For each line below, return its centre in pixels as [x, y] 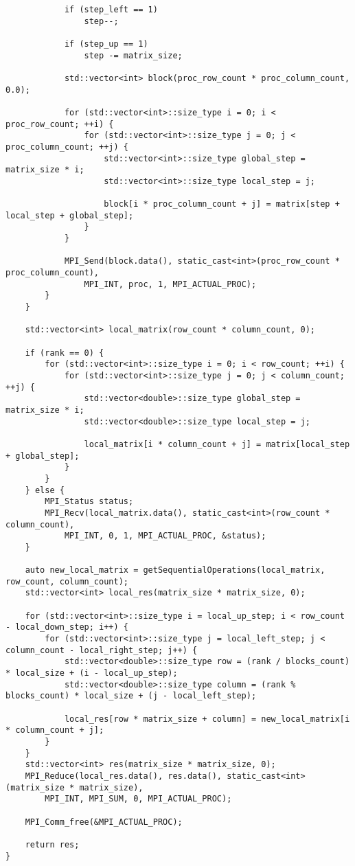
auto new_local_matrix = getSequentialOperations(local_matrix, [175, 570]
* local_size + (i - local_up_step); [92, 673]
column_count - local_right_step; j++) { [102, 650]
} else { [45, 490]
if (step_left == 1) [111, 10]
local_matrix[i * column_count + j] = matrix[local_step [217, 444]
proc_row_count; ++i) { [60, 124]
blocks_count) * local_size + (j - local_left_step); [131, 696]
